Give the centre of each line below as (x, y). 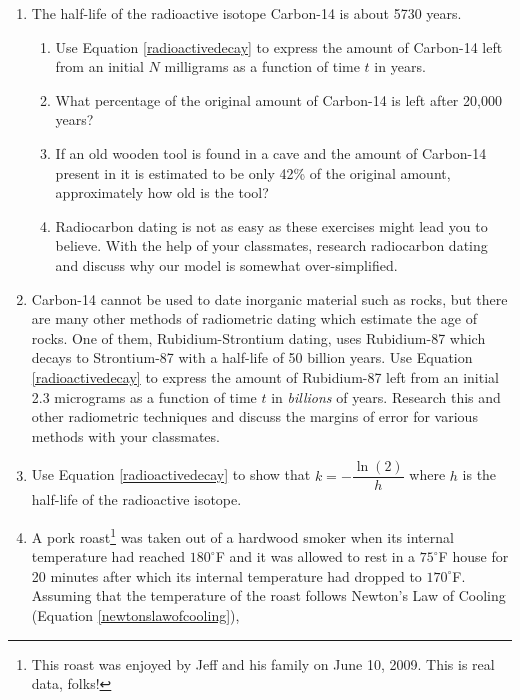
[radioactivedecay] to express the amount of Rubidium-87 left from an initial (265, 376)
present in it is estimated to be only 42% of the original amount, (253, 172)
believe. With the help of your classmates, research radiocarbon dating (271, 245)
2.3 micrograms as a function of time (144, 396)
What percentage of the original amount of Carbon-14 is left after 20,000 (278, 99)
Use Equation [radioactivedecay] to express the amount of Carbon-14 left (279, 46)
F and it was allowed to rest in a (315, 556)
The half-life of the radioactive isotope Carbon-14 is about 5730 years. (246, 13)
